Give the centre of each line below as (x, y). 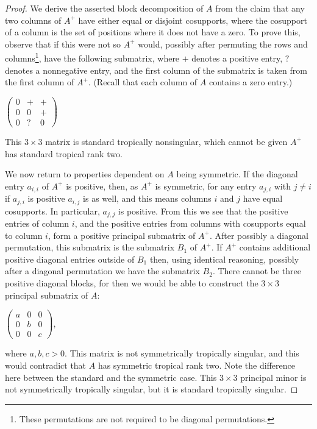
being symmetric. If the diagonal (237, 174)
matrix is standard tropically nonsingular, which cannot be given (166, 141)
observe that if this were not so (63, 44)
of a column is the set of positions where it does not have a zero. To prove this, (153, 32)
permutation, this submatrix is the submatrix (90, 247)
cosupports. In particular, (52, 211)
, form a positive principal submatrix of (122, 235)
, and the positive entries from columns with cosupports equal (190, 223)
